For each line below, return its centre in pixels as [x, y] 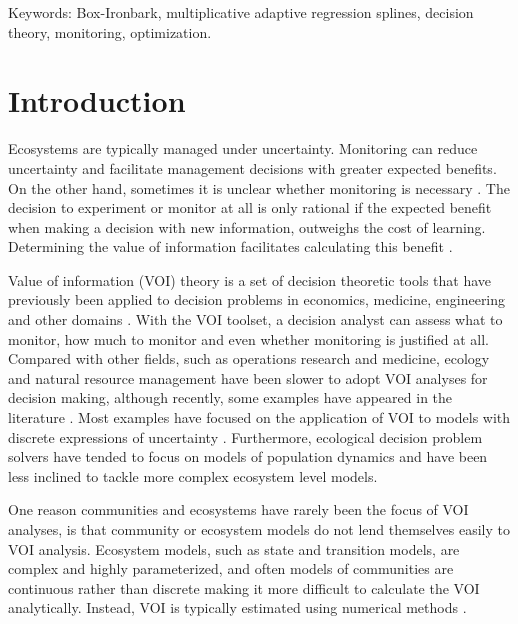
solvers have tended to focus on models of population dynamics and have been [248, 456]
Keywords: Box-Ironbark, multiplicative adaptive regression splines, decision [241, 12]
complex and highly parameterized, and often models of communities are [231, 568]
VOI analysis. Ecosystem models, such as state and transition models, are [234, 548]
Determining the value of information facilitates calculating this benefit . [230, 246]
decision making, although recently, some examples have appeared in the [230, 397]
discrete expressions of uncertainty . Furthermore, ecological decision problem [245, 436]
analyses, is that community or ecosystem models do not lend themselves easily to [259, 529]
